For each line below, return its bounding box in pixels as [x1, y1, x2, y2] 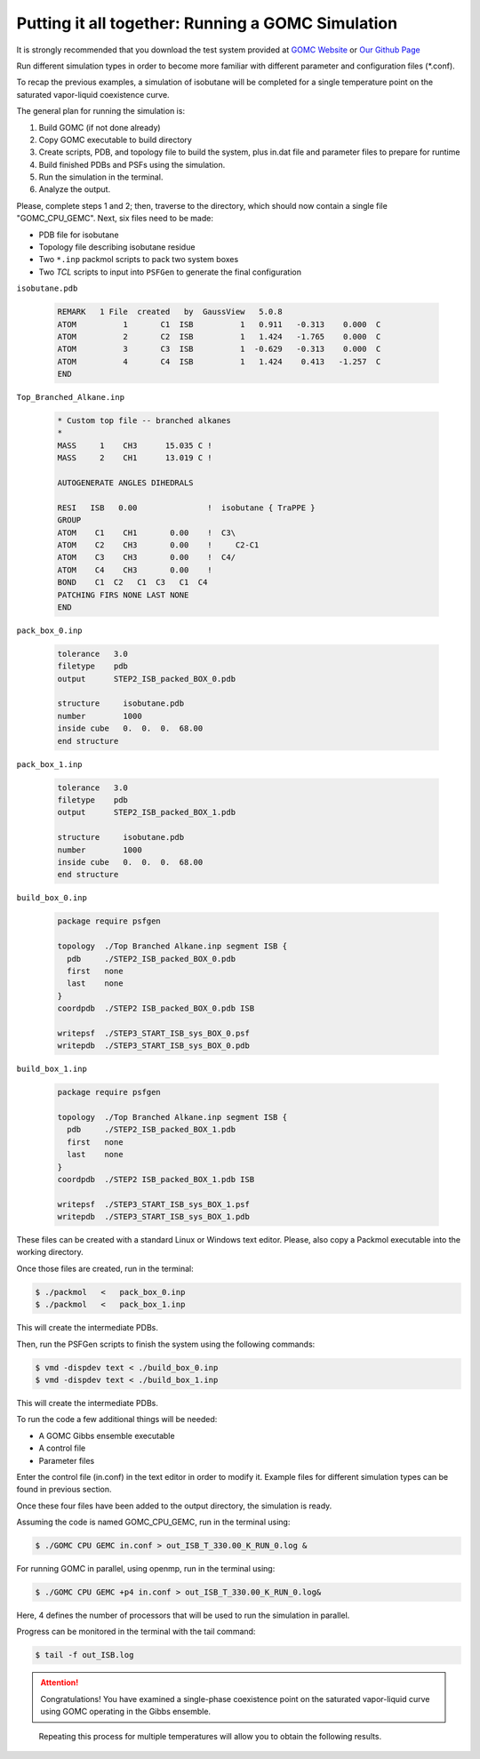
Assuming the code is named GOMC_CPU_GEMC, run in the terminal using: [16, 1516, 291, 1528]
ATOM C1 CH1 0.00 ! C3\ [57, 527, 236, 538]
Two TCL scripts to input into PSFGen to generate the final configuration [38, 267, 302, 277]
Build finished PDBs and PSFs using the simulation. [38, 159, 226, 170]
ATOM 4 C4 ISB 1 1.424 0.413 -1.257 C [57, 356, 381, 366]
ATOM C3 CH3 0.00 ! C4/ [57, 552, 236, 563]
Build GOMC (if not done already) [38, 122, 161, 132]
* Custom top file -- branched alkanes [57, 416, 231, 426]
